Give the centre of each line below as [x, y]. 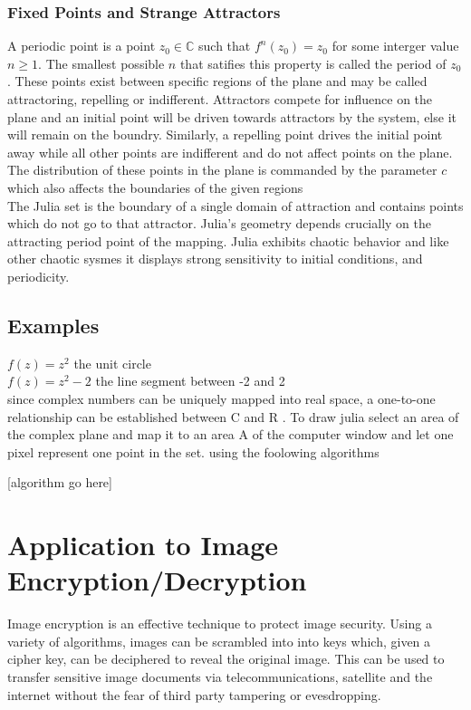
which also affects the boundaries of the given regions [155, 187]
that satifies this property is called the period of [313, 63]
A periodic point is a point [82, 46]
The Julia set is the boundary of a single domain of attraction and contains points [235, 205]
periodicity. [38, 276]
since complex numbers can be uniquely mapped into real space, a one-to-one [221, 398]
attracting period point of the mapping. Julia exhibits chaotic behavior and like [228, 240]
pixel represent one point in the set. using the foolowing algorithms [193, 451]
